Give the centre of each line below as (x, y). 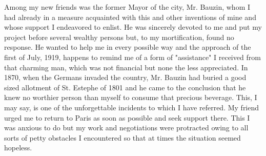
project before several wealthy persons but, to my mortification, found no (119, 37)
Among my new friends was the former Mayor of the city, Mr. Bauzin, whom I (127, 7)
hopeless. (18, 148)
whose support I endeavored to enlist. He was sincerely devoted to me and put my (133, 27)
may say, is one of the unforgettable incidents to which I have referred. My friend (132, 107)
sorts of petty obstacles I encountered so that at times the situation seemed (122, 137)
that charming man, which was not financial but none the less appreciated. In (126, 67)
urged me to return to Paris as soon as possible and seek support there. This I (127, 117)
